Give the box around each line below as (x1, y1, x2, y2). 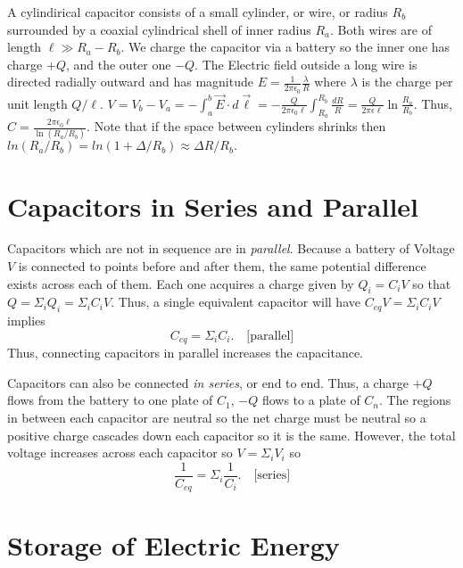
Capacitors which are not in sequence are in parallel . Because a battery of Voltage (7, 239, 455, 258)
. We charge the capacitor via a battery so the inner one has (120, 37, 451, 56)
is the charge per (361, 72, 453, 91)
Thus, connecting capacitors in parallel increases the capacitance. (7, 343, 364, 362)
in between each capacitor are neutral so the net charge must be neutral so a (7, 408, 426, 427)
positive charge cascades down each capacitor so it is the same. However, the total (7, 425, 456, 444)
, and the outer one (65, 54, 171, 73)
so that (412, 274, 451, 292)
